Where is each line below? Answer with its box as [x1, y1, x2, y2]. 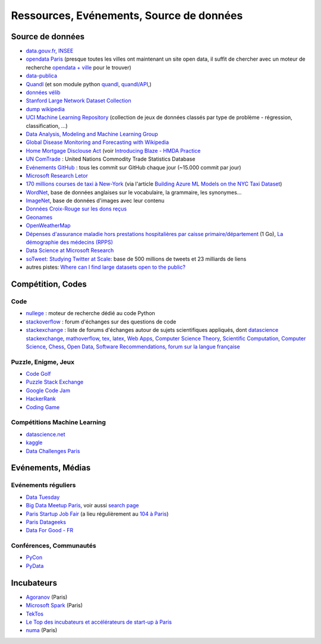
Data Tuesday [26, 494, 60, 501]
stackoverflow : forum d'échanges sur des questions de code [26, 318, 177, 325]
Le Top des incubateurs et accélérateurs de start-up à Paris [26, 618, 172, 626]
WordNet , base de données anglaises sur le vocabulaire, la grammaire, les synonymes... [26, 189, 242, 196]
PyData [26, 562, 44, 569]
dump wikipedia [26, 105, 65, 112]
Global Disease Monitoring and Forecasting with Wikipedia [26, 139, 169, 146]
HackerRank [26, 395, 56, 403]
